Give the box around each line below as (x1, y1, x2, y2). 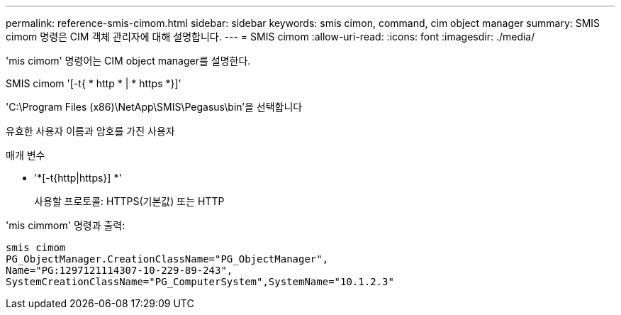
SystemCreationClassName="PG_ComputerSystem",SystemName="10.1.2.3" (6, 276, 394, 287)
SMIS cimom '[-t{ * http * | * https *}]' (6, 77, 181, 89)
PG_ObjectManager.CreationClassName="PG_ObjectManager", (6, 253, 329, 265)
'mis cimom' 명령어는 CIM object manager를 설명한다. (6, 55, 251, 67)
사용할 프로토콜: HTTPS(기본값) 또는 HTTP (34, 195, 225, 207)
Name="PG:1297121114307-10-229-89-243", (6, 265, 233, 276)
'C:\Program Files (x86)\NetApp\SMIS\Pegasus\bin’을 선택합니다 (6, 101, 303, 113)
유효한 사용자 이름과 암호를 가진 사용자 (6, 125, 175, 137)
